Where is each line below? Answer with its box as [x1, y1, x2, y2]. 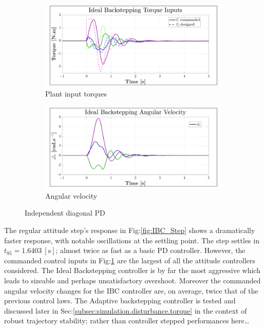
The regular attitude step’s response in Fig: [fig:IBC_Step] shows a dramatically [4, 225, 255, 236]
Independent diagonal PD [25, 207, 105, 218]
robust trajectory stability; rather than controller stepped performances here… [4, 315, 250, 326]
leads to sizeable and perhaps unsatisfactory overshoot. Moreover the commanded [4, 275, 261, 285]
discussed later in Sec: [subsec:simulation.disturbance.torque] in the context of [4, 305, 247, 316]
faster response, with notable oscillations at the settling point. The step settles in [4, 235, 259, 245]
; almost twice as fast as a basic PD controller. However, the [55, 245, 245, 256]
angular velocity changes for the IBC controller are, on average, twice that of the [4, 285, 258, 296]
